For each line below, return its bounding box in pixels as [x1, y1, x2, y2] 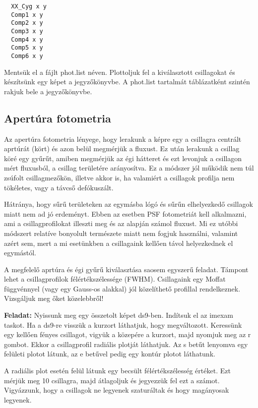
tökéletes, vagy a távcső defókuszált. [4, 182, 114, 192]
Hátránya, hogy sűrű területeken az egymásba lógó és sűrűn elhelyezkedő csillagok [4, 199, 253, 209]
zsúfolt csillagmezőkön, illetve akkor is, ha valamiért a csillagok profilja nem [4, 172, 235, 182]
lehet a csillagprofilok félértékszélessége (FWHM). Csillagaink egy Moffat [4, 274, 226, 284]
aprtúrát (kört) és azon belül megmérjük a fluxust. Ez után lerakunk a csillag [4, 143, 240, 154]
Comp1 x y [11, 11, 43, 18]
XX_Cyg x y [11, 3, 47, 10]
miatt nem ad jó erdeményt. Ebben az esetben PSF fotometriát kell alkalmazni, [4, 208, 247, 219]
